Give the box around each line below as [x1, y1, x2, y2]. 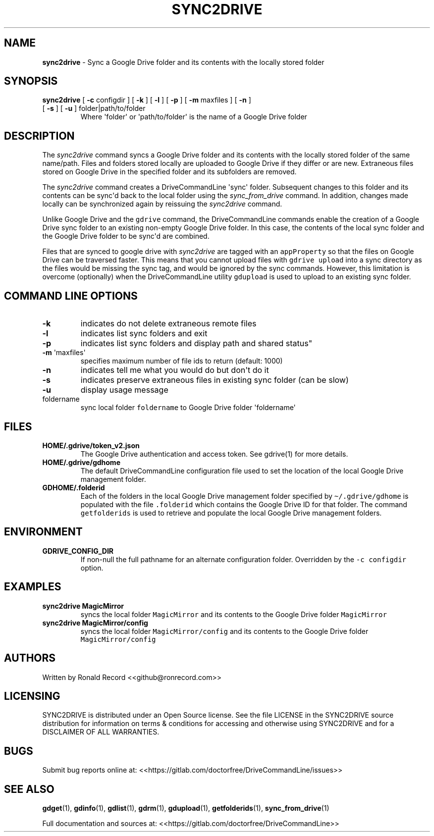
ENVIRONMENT [4, 525, 83, 538]
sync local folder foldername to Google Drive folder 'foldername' [80, 403, 296, 412]
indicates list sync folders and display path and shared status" [80, 338, 313, 349]
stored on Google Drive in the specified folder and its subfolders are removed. [42, 167, 297, 176]
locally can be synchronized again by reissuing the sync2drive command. [42, 200, 282, 209]
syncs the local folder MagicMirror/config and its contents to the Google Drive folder [80, 627, 369, 635]
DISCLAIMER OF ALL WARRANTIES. [42, 728, 160, 736]
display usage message [80, 385, 168, 395]
